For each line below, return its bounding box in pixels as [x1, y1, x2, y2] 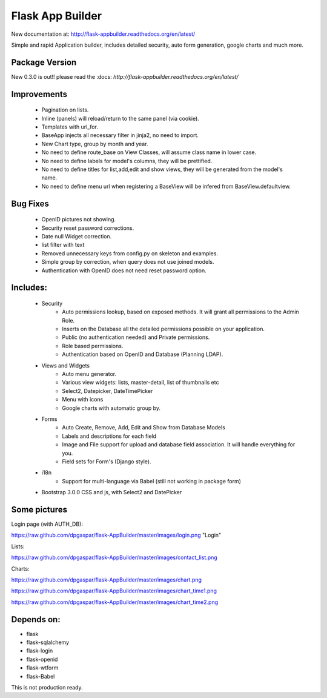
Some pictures [11, 504, 68, 515]
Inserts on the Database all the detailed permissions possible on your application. [62, 325, 265, 333]
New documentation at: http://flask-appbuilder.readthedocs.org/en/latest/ [11, 30, 196, 38]
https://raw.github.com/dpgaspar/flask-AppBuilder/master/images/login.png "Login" [11, 531, 222, 539]
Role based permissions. [62, 342, 124, 349]
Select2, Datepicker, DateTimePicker [62, 387, 153, 394]
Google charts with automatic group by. [62, 404, 160, 412]
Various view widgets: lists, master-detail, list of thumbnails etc [62, 379, 219, 386]
